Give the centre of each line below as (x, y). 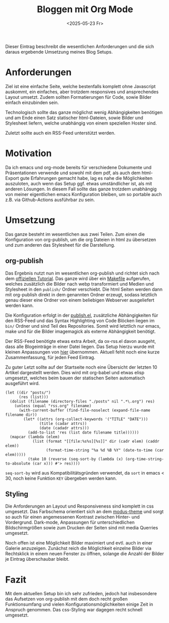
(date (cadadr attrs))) (64, 428)
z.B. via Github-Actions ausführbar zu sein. (50, 200)
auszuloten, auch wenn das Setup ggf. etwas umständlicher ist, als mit (79, 183)
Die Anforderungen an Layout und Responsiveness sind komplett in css (80, 506)
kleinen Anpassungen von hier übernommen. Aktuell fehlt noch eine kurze (82, 352)
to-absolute (18, 463)
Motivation (29, 153)
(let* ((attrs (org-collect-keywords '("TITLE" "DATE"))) (86, 419)
